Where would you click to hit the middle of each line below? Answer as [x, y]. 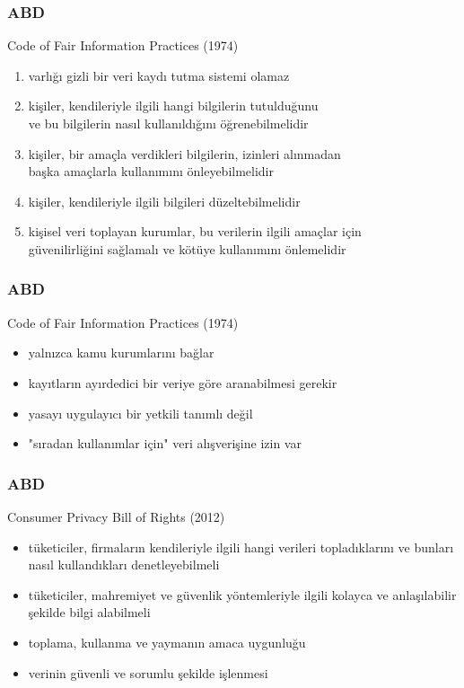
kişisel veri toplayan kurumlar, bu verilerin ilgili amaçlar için [195, 231]
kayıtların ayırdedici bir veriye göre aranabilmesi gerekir [183, 382]
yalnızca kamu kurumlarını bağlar [121, 353]
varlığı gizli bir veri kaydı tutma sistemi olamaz [159, 75]
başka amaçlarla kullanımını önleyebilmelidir [151, 171]
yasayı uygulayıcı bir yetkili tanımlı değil [140, 413]
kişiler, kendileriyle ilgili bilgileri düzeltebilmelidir [164, 201]
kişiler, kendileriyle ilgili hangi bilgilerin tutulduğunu [173, 106]
